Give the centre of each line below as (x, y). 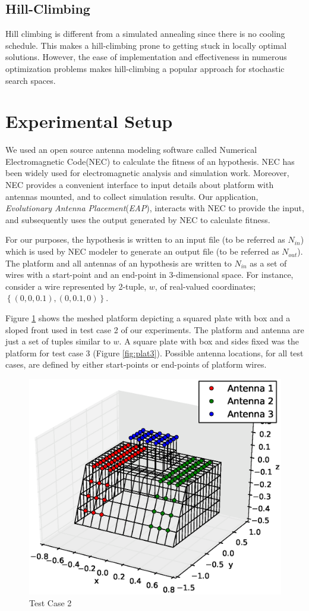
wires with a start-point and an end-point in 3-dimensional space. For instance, (149, 275)
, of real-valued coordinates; (205, 286)
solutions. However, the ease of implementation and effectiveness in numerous (146, 57)
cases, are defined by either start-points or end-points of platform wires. (136, 364)
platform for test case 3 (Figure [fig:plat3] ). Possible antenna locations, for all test (154, 352)
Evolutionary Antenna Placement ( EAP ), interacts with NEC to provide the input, (155, 208)
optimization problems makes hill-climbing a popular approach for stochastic (145, 68)
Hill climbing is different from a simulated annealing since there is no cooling (145, 34)
